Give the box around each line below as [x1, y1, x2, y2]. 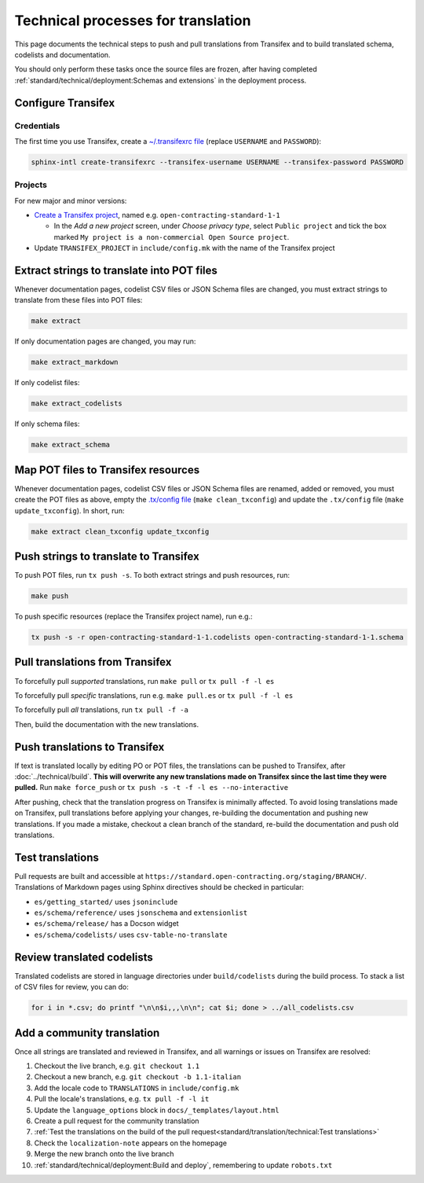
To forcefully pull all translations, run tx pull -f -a [14, 705, 188, 715]
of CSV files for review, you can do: [14, 983, 130, 992]
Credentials [14, 120, 60, 131]
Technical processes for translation [14, 12, 251, 29]
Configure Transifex [14, 96, 115, 109]
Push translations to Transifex [14, 740, 165, 754]
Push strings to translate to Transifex [14, 550, 199, 564]
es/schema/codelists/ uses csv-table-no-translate [34, 930, 228, 939]
